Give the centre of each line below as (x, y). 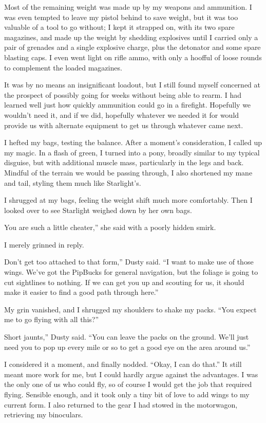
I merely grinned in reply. (44, 244)
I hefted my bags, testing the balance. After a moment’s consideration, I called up (133, 142)
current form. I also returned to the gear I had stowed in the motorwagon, (121, 404)
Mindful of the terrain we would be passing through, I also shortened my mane (128, 172)
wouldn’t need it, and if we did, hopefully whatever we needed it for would (122, 114)
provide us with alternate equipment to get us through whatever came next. (124, 125)
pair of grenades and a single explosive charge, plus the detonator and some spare (132, 47)
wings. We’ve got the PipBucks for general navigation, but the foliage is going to (131, 272)
